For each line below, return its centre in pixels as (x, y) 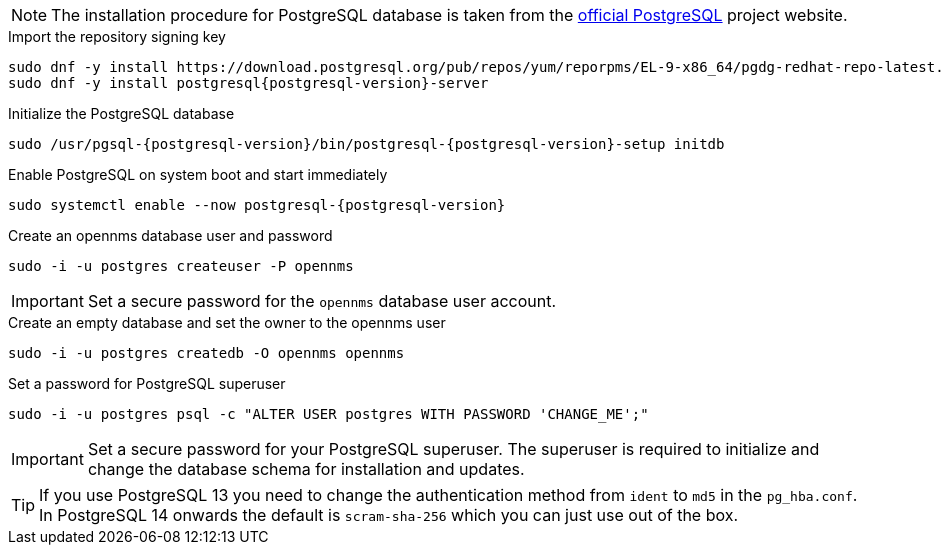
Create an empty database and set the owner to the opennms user (227, 322)
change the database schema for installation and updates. (306, 469)
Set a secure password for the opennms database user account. (322, 301)
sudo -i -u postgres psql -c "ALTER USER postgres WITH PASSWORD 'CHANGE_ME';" (328, 414)
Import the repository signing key (117, 36)
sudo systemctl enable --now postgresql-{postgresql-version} (257, 205)
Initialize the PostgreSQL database (121, 113)
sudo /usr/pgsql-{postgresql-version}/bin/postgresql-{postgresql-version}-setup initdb (366, 144)
